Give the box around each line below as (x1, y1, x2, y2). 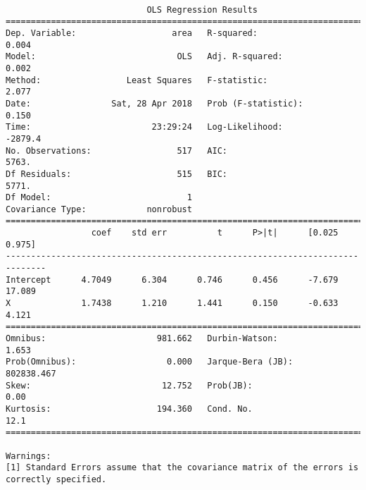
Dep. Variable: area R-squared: (6, 27, 258, 38)
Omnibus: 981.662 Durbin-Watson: (6, 333, 278, 344)
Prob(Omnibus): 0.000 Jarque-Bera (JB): (6, 357, 294, 367)
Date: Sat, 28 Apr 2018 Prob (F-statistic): (6, 98, 303, 109)
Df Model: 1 (6, 192, 192, 203)
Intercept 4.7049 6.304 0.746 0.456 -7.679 (6, 274, 339, 285)
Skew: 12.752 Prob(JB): (6, 380, 253, 391)
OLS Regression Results (146, 4, 258, 15)
